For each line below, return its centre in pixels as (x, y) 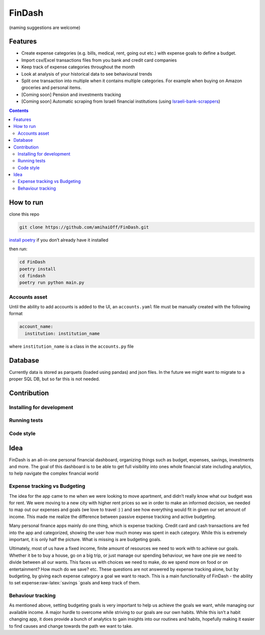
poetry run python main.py (52, 283)
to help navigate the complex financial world (54, 473)
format (16, 314)
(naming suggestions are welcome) (45, 28)
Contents (19, 110)
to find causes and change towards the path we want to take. (71, 626)
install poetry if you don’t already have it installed (59, 240)
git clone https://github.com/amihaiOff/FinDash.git (84, 227)
